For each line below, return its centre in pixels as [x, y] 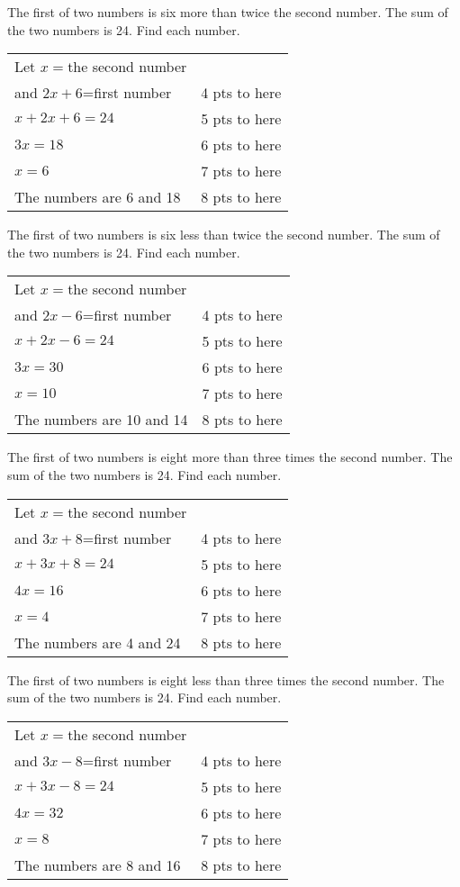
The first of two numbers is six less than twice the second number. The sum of [224, 235]
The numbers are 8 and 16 [98, 864]
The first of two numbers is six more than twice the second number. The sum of [228, 12]
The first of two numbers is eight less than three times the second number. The [226, 679]
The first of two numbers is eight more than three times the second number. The [230, 457]
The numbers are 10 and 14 [101, 420]
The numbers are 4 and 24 [98, 642]
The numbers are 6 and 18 [98, 197]
